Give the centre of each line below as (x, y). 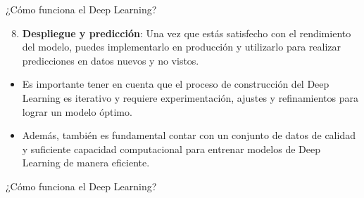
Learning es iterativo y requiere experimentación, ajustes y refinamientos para (190, 97)
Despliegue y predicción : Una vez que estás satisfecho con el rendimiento (187, 33)
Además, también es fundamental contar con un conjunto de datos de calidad (189, 135)
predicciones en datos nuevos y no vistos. (111, 60)
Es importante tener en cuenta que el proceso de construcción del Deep (176, 84)
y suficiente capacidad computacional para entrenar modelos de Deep (171, 148)
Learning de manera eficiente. (86, 163)
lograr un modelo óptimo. (77, 111)
